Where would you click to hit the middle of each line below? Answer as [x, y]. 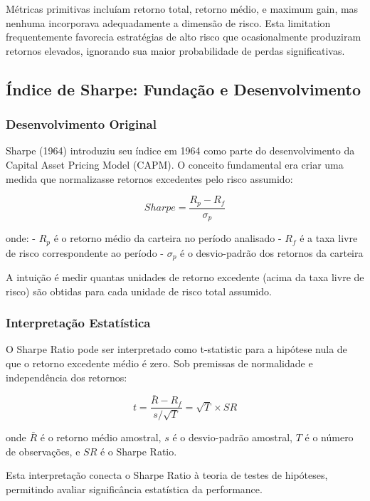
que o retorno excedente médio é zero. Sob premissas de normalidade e [159, 363]
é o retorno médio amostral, [101, 437]
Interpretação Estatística [78, 323]
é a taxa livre [329, 238]
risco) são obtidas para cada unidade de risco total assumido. [139, 291]
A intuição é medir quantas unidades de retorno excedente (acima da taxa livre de [185, 277]
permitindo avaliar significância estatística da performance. [134, 489]
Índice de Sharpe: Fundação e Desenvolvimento [183, 89]
